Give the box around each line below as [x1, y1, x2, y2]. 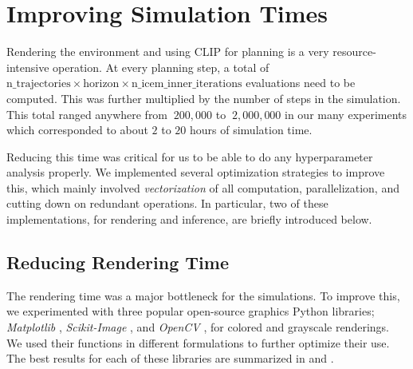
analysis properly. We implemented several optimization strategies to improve [6, 164, 385, 181]
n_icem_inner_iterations [131, 78, 242, 90]
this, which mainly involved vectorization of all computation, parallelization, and [6, 179, 399, 196]
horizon [83, 78, 120, 90]
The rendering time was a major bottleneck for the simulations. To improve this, [6, 287, 400, 304]
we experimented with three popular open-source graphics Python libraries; [6, 303, 375, 319]
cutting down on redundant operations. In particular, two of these [6, 195, 328, 212]
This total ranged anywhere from [6, 105, 168, 122]
